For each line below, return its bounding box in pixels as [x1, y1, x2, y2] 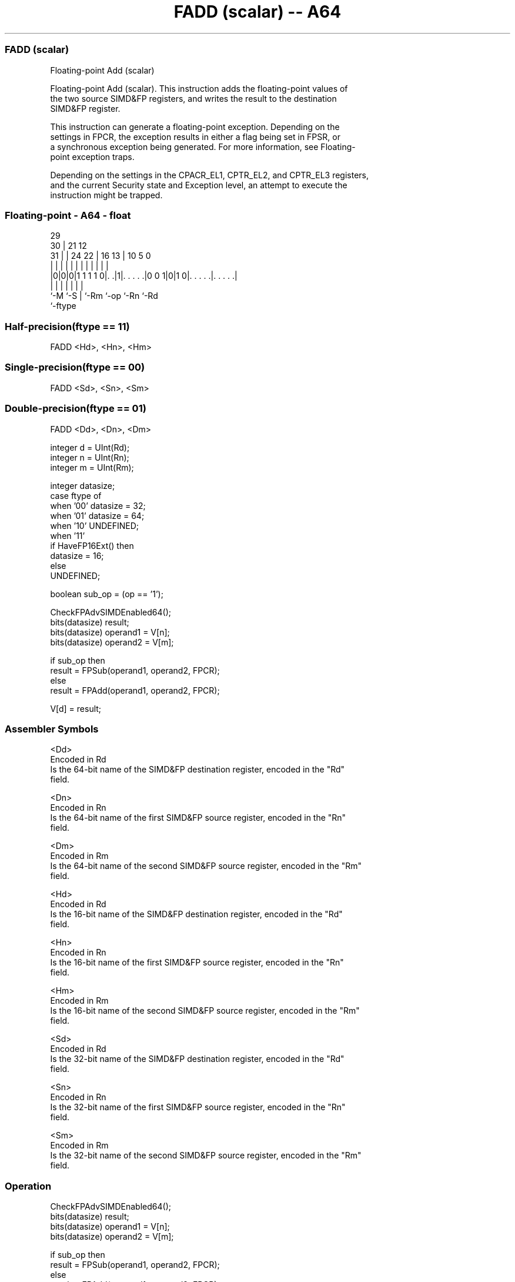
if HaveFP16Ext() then [50, 540, 134, 551]
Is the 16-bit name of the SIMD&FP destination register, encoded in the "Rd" [50, 909, 343, 920]
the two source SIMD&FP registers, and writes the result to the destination [50, 93, 337, 104]
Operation [5, 1180, 52, 1192]
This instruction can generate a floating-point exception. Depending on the [50, 121, 340, 132]
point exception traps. [50, 151, 135, 162]
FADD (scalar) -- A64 [173, 2, 342, 22]
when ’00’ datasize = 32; [50, 500, 146, 511]
